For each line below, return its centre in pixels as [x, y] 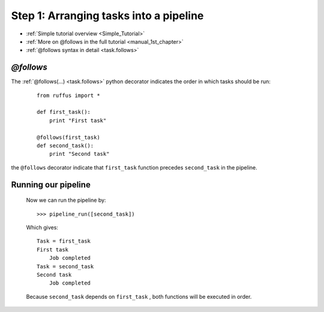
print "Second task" [79, 154]
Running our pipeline [51, 185]
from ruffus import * [68, 95]
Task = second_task [65, 266]
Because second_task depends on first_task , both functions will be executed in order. [139, 296]
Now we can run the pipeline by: [66, 200]
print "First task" [78, 120]
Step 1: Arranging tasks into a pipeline [107, 16]
